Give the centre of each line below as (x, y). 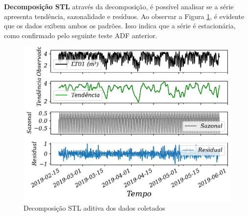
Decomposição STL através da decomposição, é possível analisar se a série (119, 6)
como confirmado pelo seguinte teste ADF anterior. (81, 35)
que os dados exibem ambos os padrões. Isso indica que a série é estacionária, (120, 26)
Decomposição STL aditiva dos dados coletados (94, 208)
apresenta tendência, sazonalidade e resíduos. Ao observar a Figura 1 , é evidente (124, 16)
